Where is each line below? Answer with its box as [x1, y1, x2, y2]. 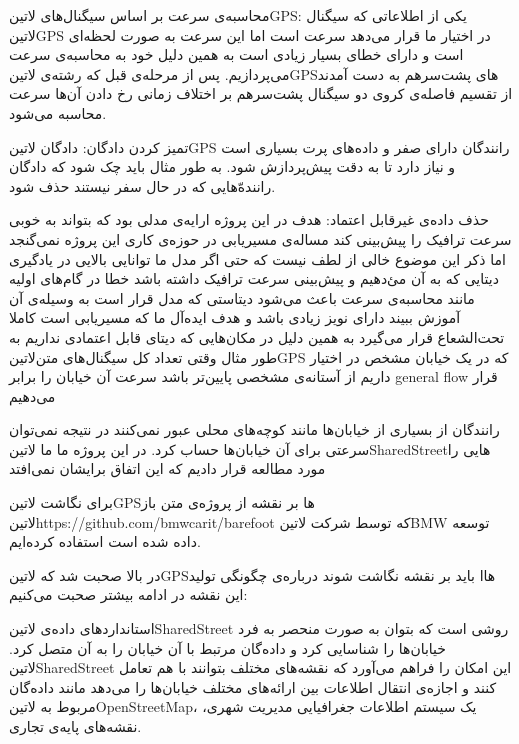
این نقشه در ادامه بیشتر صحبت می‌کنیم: [9, 584, 248, 605]
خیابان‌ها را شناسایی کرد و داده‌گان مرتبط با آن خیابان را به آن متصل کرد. [9, 637, 446, 658]
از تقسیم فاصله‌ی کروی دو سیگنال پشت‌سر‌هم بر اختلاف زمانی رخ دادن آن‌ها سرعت [9, 83, 513, 104]
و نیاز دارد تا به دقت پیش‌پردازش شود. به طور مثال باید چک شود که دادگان [9, 156, 456, 177]
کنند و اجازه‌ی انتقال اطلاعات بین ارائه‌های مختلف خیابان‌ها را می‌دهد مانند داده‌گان [9, 676, 497, 697]
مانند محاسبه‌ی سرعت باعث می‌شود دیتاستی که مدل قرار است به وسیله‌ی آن [9, 287, 475, 308]
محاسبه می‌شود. [9, 102, 107, 123]
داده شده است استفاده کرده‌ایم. [9, 531, 201, 552]
